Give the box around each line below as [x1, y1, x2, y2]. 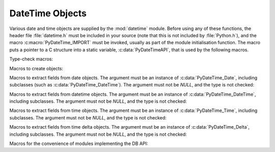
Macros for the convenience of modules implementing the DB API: [9, 140, 148, 147]
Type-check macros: [9, 56, 53, 62]
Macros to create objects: [9, 65, 64, 71]
